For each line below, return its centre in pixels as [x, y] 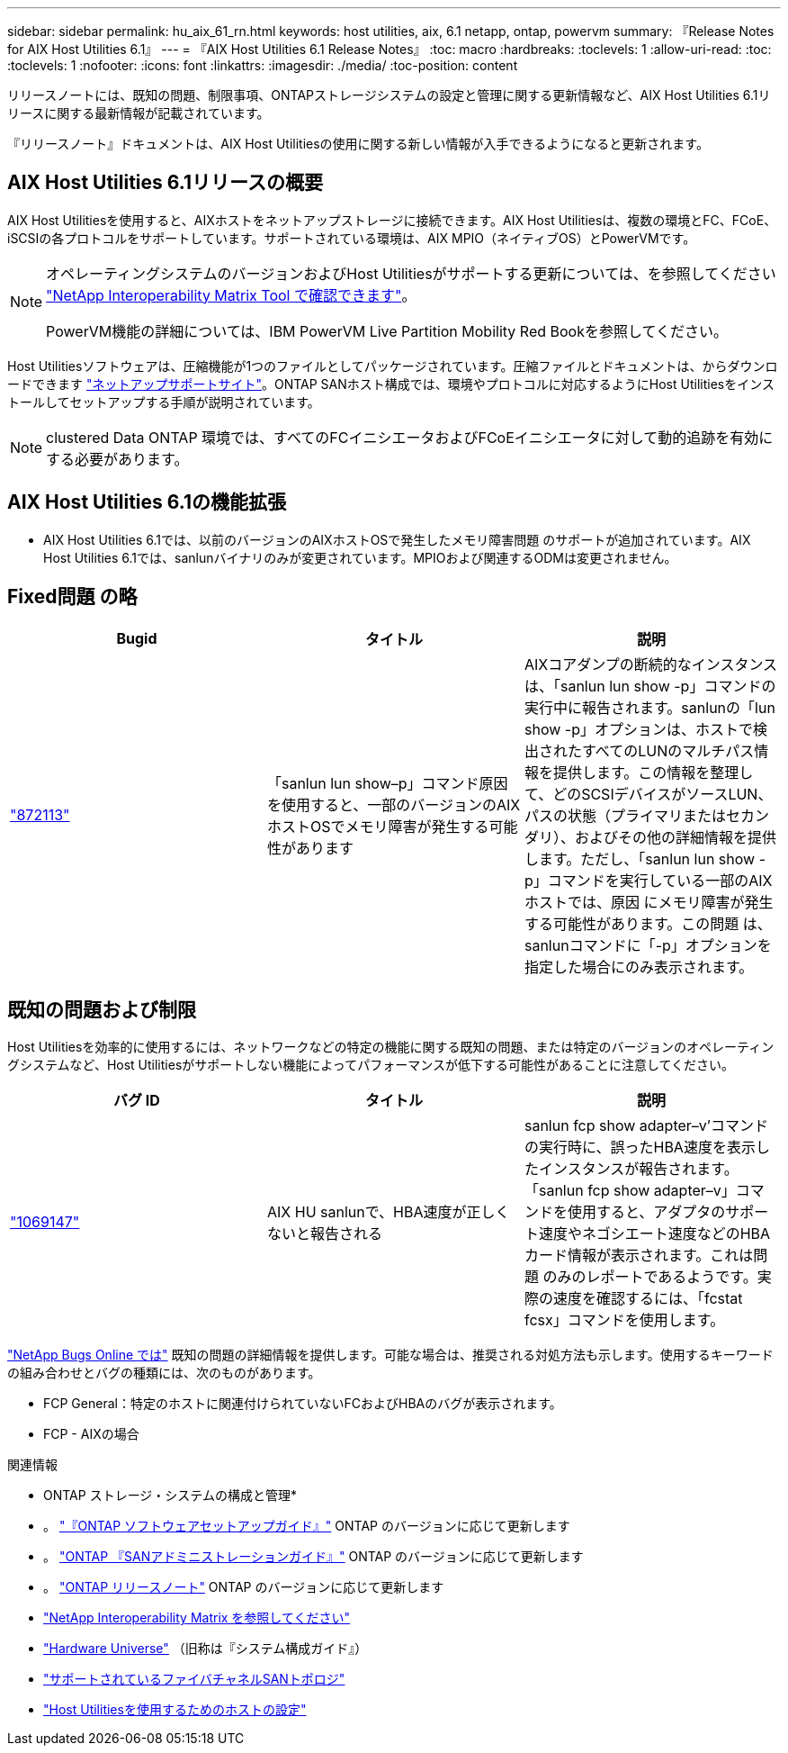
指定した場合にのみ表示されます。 [639, 967]
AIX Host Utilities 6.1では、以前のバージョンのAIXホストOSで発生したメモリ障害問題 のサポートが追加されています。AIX [397, 539]
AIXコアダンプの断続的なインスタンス [651, 664]
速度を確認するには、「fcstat [648, 1299]
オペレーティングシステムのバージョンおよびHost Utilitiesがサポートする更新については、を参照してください [411, 273]
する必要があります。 [117, 459]
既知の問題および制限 [102, 1009]
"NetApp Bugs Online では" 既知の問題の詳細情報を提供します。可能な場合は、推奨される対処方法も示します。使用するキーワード [390, 1355]
